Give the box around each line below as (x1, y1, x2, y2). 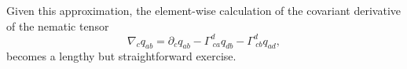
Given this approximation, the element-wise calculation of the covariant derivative (6, 2, 401, 18)
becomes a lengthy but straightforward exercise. (6, 48, 236, 64)
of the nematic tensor (6, 17, 109, 34)
